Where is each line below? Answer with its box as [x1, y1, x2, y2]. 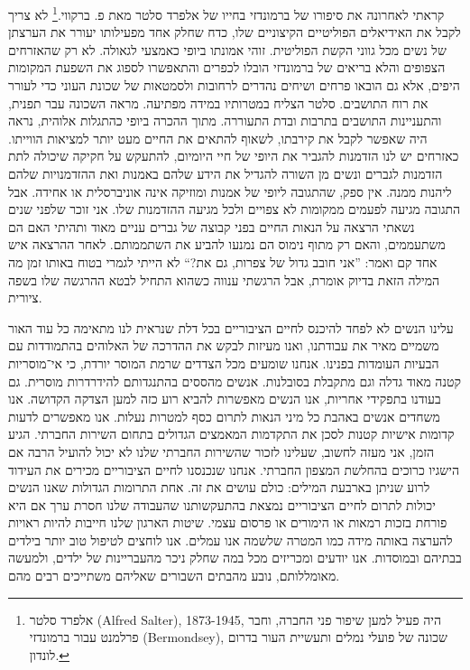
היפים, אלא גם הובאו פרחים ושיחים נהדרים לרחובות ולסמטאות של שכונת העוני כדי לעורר [8, 76, 460, 95]
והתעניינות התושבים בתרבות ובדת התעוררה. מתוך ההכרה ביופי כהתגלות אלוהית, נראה [8, 111, 442, 130]
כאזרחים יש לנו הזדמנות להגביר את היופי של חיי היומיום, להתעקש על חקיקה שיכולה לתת [8, 146, 459, 165]
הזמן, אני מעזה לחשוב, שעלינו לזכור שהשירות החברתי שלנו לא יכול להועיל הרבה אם [8, 442, 435, 461]
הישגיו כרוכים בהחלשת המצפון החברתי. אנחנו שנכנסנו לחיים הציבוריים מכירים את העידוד [8, 460, 459, 479]
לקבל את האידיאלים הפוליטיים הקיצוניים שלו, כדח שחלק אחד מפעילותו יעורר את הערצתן [8, 23, 461, 42]
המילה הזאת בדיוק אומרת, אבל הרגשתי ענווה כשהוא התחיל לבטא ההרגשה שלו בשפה [8, 270, 440, 289]
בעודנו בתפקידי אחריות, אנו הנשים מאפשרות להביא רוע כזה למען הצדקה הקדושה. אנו [8, 389, 441, 408]
